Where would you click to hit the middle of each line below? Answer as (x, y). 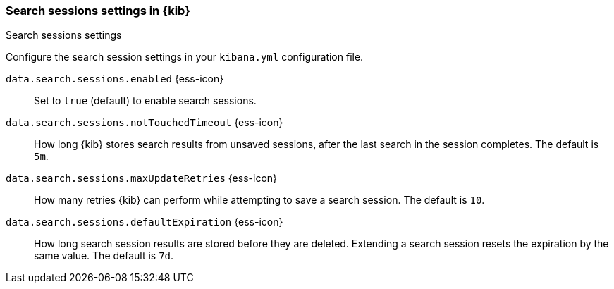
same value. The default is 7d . (104, 256)
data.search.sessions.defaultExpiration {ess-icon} (145, 222)
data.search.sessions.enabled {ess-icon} (115, 79)
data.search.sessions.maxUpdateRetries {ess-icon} (142, 178)
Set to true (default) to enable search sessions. (145, 101)
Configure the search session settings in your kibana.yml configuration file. (185, 57)
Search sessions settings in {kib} (98, 11)
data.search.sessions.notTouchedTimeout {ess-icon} (145, 123)
